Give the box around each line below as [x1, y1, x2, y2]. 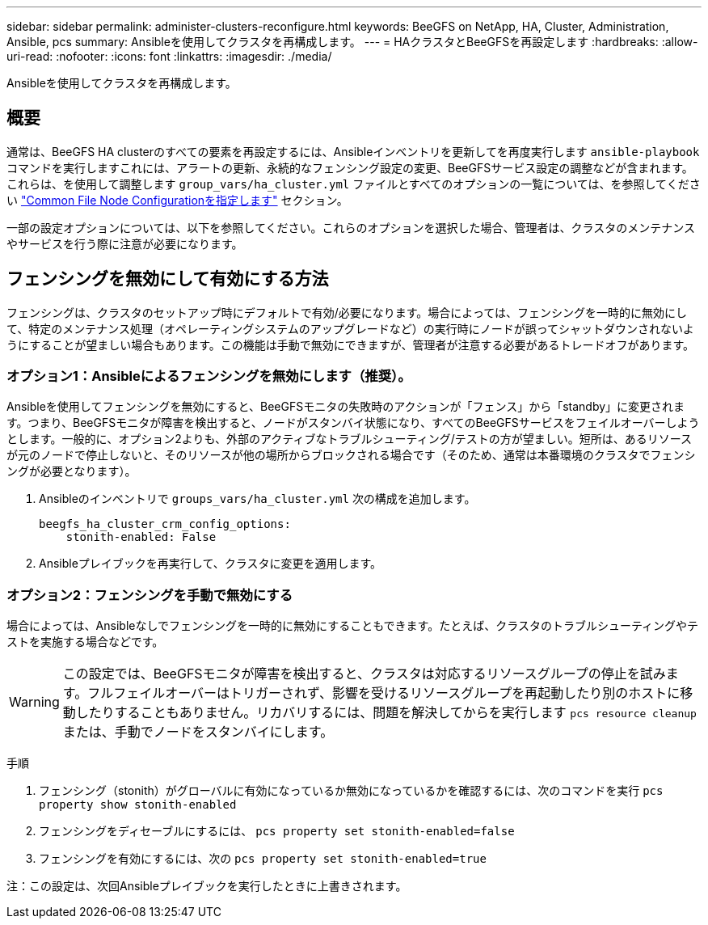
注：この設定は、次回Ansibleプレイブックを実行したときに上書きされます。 [6, 879, 407, 893]
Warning [9, 694, 60, 711]
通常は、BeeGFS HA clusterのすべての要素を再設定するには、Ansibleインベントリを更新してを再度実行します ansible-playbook [6, 144, 700, 158]
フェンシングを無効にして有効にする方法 [6, 268, 329, 289]
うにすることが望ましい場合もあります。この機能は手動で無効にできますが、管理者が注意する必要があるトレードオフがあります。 [6, 337, 695, 352]
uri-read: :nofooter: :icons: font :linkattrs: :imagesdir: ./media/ [6, 49, 332, 63]
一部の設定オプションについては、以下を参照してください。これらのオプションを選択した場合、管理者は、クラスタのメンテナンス [6, 220, 695, 234]
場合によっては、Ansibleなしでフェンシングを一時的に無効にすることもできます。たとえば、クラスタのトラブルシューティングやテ [6, 619, 699, 633]
